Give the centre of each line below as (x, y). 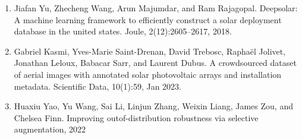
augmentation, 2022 (50, 129)
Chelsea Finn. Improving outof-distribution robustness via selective (136, 117)
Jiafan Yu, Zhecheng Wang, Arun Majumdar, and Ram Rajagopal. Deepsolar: (156, 8)
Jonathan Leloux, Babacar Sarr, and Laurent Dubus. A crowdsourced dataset (155, 63)
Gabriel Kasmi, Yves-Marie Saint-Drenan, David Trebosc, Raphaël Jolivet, (150, 51)
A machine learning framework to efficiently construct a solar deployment (148, 19)
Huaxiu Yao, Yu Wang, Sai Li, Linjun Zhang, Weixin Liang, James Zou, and (153, 106)
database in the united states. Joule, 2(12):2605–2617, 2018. (123, 31)
